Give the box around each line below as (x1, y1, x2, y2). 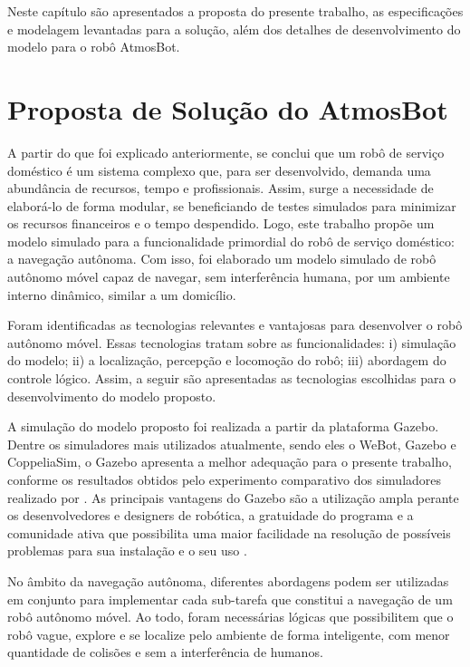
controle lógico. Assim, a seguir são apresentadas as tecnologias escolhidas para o (7, 369, 456, 388)
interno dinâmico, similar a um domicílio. (7, 285, 236, 304)
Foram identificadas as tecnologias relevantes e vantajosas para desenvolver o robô (7, 315, 463, 334)
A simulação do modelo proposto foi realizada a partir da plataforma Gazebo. (7, 417, 439, 436)
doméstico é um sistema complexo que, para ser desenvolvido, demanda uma (7, 160, 431, 179)
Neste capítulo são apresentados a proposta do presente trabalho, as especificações (7, 2, 464, 20)
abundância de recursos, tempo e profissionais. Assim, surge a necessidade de (7, 179, 434, 198)
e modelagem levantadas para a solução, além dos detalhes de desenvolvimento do (7, 19, 461, 38)
